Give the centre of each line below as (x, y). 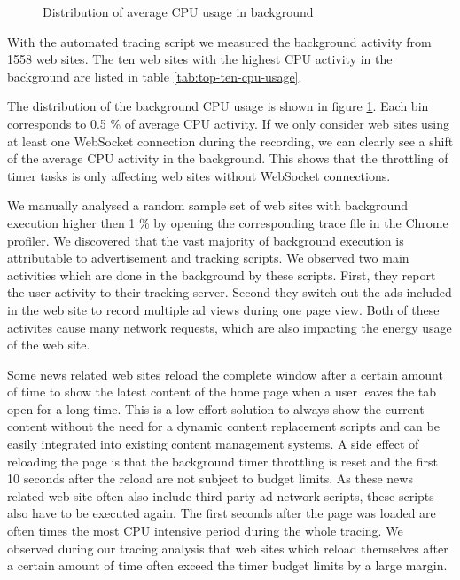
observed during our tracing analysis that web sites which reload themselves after (228, 548)
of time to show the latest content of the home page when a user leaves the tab (222, 392)
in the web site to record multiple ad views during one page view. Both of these (223, 309)
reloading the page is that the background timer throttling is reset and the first (222, 461)
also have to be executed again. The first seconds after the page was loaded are (222, 513)
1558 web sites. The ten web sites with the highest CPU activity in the (200, 59)
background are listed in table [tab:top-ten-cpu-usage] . (155, 76)
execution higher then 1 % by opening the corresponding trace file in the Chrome (228, 222)
